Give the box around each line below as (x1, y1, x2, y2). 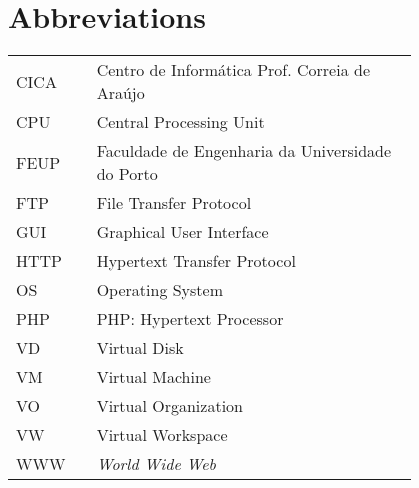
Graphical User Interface (96, 220, 269, 244)
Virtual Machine (96, 365, 211, 389)
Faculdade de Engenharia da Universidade (96, 139, 392, 163)
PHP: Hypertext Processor (96, 307, 284, 331)
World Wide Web (96, 452, 216, 476)
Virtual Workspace (96, 423, 228, 447)
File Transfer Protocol (96, 191, 252, 215)
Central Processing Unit (96, 110, 265, 134)
